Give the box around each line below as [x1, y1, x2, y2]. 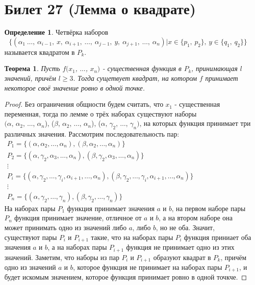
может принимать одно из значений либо [4, 222, 127, 233]
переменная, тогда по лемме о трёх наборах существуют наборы [4, 108, 197, 119]
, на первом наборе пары [172, 203, 246, 213]
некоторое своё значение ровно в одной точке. [4, 82, 145, 93]
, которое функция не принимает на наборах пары [73, 262, 222, 272]
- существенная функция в [102, 63, 182, 73]
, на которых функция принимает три [139, 118, 251, 128]
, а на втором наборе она [158, 213, 233, 223]
